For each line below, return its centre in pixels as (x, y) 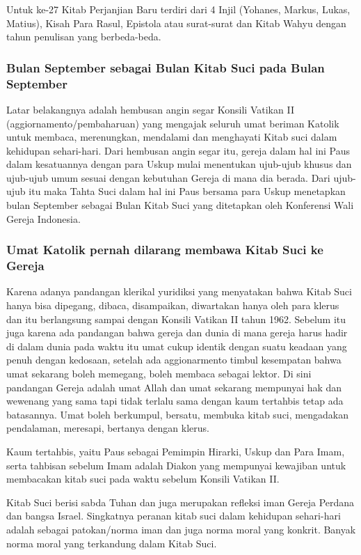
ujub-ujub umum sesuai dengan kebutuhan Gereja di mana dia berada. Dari (168, 177)
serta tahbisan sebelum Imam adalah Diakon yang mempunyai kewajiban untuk (176, 465)
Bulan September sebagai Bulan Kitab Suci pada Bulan (166, 67)
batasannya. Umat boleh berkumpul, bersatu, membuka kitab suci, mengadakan (177, 414)
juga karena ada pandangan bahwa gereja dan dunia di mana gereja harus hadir (177, 333)
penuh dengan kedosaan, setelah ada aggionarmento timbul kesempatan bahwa (174, 360)
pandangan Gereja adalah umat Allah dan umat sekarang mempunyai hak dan (174, 387)
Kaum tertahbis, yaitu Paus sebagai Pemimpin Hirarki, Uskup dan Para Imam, (176, 451)
